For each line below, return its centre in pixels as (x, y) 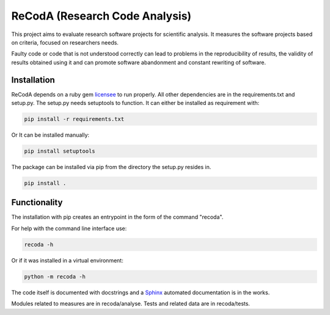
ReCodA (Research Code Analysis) (101, 16)
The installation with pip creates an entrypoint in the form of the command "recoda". (117, 217)
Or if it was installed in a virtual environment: (67, 260)
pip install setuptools (60, 151)
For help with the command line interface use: (69, 228)
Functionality (37, 202)
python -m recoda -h (55, 277)
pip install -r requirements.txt (74, 119)
